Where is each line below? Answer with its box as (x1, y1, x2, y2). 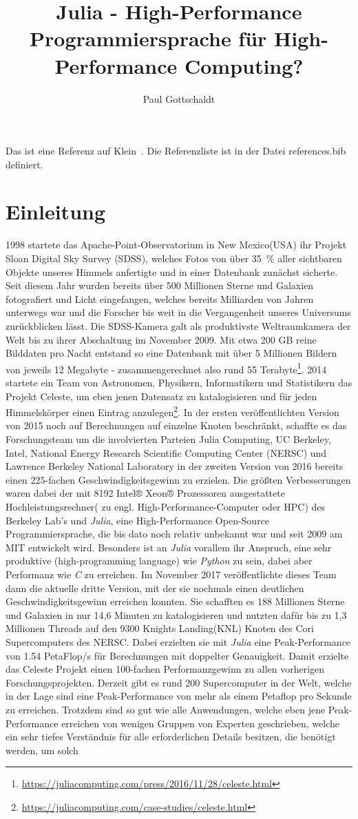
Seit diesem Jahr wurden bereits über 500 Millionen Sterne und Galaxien (6, 278, 314, 293)
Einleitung (6, 197, 106, 226)
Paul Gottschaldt (143, 91, 215, 106)
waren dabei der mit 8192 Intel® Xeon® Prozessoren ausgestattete (6, 486, 285, 500)
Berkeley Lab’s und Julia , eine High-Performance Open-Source (6, 513, 270, 527)
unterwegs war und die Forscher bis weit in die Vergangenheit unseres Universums (6, 305, 351, 319)
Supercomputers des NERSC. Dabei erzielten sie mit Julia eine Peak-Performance (6, 634, 351, 649)
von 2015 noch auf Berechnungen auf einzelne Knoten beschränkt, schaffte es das (6, 418, 347, 433)
